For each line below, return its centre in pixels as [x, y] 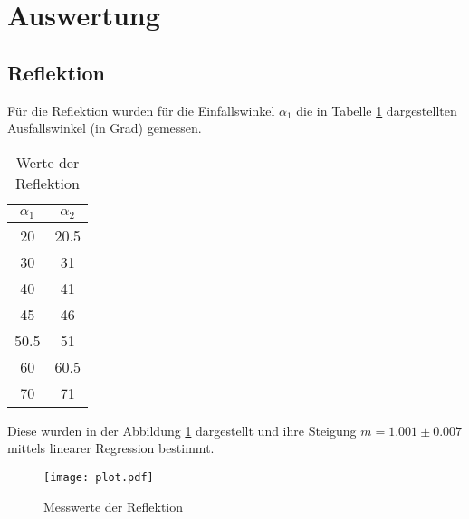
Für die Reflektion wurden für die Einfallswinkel [141, 110]
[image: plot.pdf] [99, 477]
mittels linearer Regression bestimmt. [111, 448]
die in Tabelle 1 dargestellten [377, 110]
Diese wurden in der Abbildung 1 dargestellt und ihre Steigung [182, 430]
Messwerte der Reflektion [114, 506]
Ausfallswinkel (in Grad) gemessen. [105, 128]
